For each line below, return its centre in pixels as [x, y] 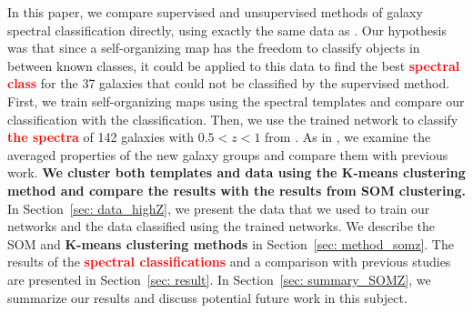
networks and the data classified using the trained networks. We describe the [221, 226]
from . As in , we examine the [348, 137]
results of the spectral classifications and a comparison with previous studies [229, 262]
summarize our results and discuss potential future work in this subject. [207, 297]
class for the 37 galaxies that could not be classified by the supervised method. [229, 83]
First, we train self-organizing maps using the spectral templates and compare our [236, 101]
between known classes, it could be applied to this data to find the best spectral [234, 65]
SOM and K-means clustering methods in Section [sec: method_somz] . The [231, 243]
